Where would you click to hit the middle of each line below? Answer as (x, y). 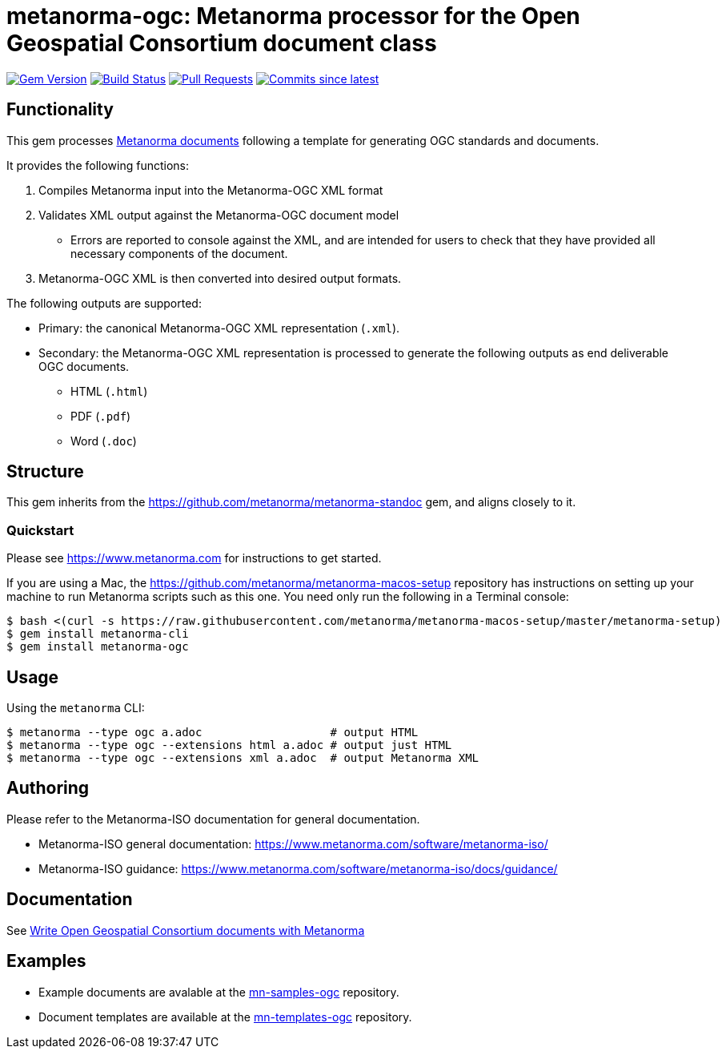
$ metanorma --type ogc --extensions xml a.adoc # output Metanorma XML (243, 758)
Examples (46, 961)
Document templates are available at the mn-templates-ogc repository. (225, 1017)
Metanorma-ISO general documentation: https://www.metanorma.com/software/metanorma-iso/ (293, 844)
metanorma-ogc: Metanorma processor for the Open (293, 16)
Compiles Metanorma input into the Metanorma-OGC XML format (211, 190)
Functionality (60, 110)
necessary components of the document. (179, 253)
